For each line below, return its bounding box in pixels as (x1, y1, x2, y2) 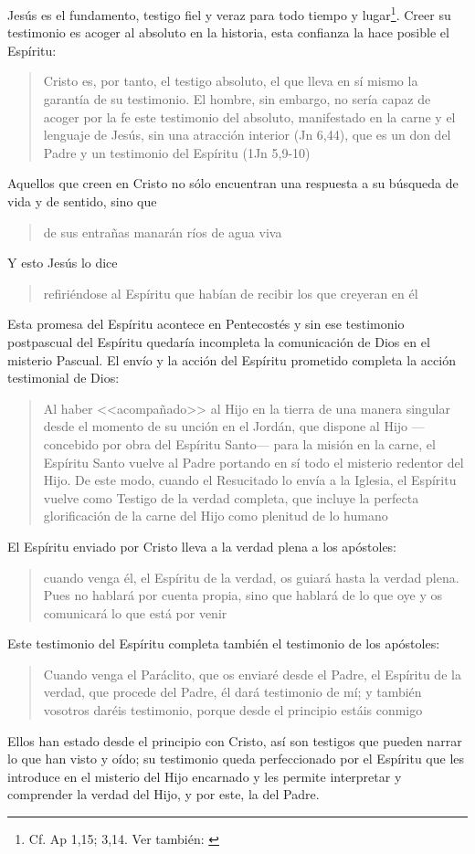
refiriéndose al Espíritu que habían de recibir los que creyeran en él (43, 283, 418, 302)
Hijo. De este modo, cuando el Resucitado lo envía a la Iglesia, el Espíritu (43, 470, 457, 490)
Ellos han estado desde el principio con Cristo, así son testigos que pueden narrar (7, 731, 462, 750)
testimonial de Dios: (7, 368, 120, 387)
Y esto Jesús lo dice (7, 253, 118, 272)
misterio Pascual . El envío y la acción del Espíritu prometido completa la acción (7, 350, 456, 369)
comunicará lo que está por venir (43, 603, 227, 622)
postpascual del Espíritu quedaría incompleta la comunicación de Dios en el (7, 332, 430, 351)
